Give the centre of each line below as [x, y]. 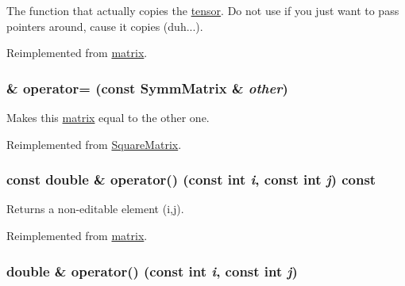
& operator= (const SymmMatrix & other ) [147, 88]
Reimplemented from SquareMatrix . [94, 144]
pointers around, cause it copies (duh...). [105, 26]
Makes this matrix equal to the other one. [108, 117]
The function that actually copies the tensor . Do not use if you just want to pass [203, 10]
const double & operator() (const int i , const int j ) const [191, 179]
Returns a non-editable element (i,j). [95, 209]
